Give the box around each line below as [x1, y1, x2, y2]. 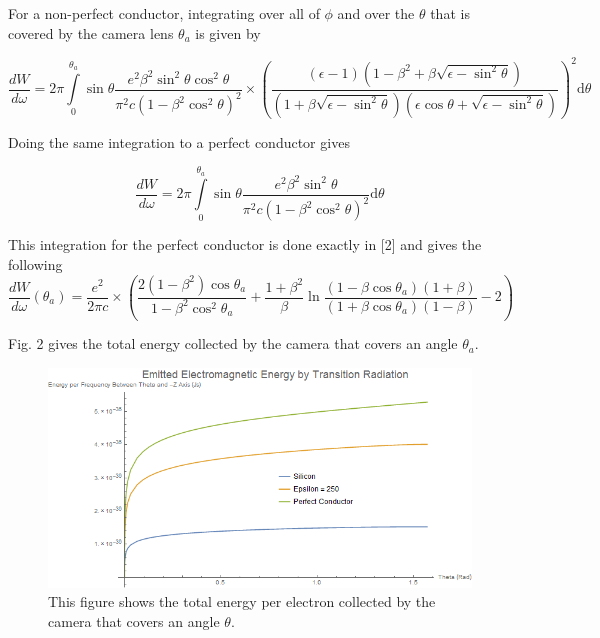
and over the [337, 3, 415, 23]
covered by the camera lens [8, 22, 174, 43]
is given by [195, 22, 261, 43]
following [8, 253, 63, 274]
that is [430, 3, 470, 23]
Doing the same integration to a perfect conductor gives [8, 131, 350, 152]
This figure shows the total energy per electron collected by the [48, 591, 436, 612]
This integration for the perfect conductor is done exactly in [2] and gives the [8, 234, 482, 255]
